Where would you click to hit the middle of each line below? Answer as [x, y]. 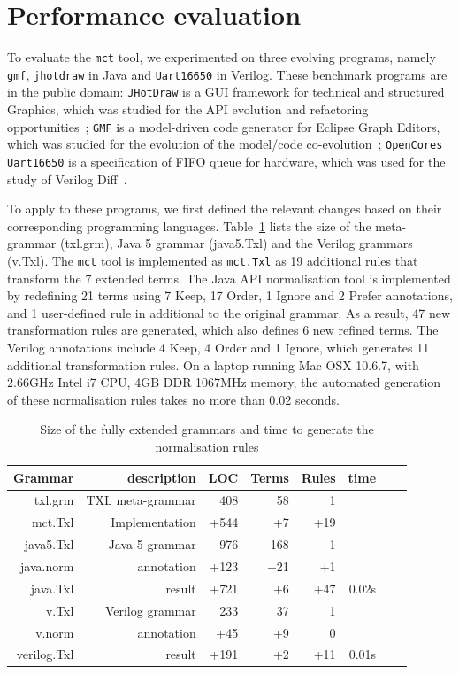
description [162, 477]
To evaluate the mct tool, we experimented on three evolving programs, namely [222, 57]
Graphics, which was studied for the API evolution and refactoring [188, 109]
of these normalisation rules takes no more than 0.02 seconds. [173, 399]
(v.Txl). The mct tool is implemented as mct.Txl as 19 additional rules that [213, 261]
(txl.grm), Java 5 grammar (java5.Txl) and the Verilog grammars [236, 243]
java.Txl [52, 588]
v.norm [55, 632]
